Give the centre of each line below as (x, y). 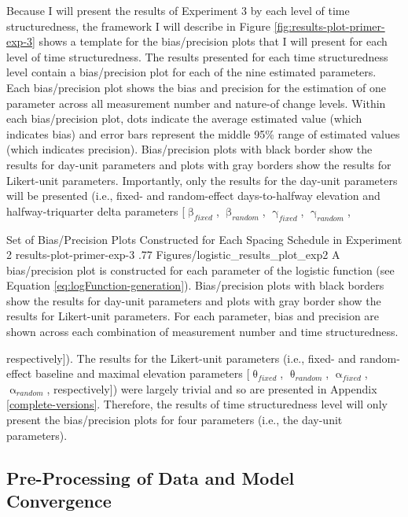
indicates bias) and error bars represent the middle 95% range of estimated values (203, 133)
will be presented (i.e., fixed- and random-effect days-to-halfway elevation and (193, 196)
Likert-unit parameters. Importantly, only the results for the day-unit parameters (202, 180)
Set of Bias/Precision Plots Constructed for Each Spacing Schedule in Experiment (204, 239)
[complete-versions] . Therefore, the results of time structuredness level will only (197, 404)
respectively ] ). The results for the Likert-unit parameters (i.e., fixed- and (181, 358)
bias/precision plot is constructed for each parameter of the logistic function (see (200, 270)
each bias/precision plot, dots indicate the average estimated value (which (184, 118)
